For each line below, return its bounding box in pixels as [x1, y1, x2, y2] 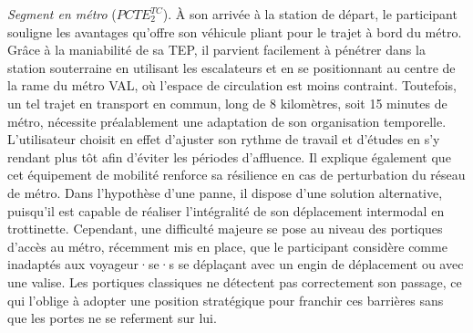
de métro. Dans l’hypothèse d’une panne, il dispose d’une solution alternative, [7, 182, 443, 202]
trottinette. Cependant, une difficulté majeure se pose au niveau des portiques [7, 219, 443, 238]
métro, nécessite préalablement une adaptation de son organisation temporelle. [7, 111, 447, 130]
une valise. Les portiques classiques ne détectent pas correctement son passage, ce [7, 272, 462, 291]
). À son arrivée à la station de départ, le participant [162, 5, 458, 23]
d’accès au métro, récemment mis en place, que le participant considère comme [7, 236, 447, 255]
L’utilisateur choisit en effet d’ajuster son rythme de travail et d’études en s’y [7, 130, 440, 149]
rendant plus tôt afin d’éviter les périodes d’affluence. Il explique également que [7, 147, 451, 166]
